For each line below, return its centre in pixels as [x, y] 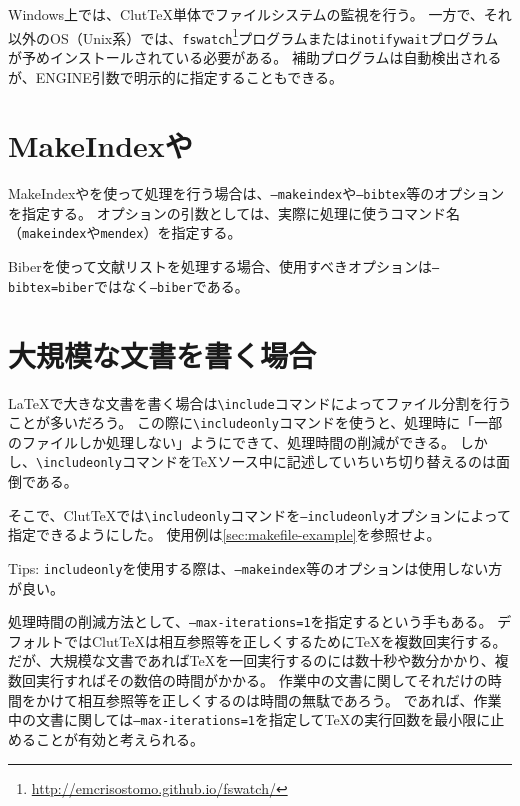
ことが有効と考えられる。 [119, 738]
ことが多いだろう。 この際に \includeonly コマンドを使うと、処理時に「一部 [255, 422]
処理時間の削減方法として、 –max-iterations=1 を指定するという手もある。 [250, 621]
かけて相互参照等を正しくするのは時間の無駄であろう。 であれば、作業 [268, 699]
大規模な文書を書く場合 [162, 354]
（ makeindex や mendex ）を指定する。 [125, 232]
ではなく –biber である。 [171, 285]
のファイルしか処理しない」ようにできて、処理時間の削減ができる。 [232, 441]
